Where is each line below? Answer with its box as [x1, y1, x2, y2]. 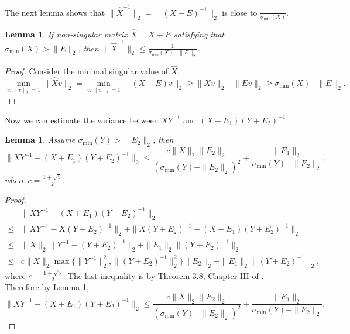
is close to [222, 6, 258, 18]
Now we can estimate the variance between [5, 113, 159, 126]
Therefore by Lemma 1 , [5, 281, 89, 293]
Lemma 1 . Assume [5, 133, 76, 146]
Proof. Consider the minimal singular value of [5, 65, 169, 77]
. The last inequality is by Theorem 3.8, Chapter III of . [63, 269, 264, 281]
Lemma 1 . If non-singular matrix [5, 28, 128, 40]
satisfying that [174, 28, 224, 40]
